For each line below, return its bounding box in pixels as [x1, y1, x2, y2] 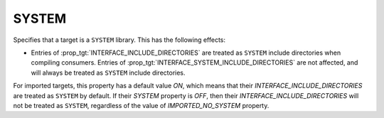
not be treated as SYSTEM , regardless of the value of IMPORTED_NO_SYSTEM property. [13, 101, 270, 109]
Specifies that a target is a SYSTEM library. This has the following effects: [13, 36, 226, 44]
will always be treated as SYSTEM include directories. [31, 68, 186, 77]
